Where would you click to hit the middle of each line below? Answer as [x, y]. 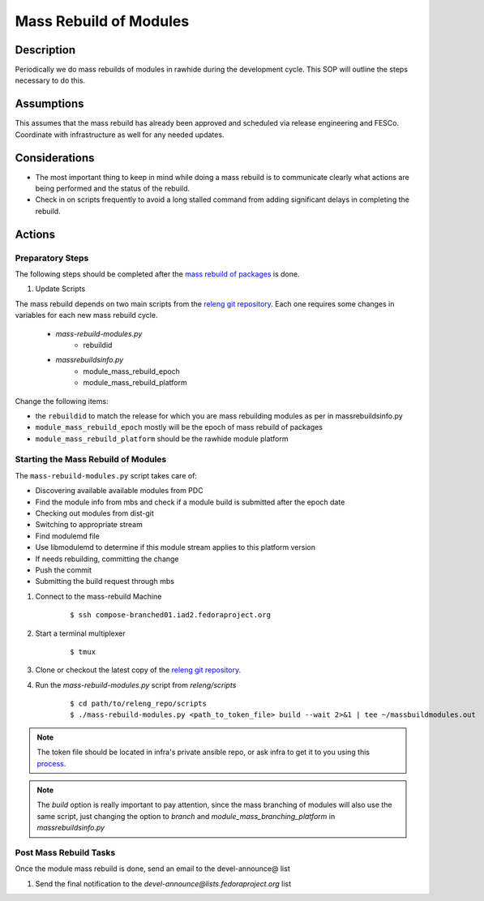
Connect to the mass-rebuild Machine [99, 596]
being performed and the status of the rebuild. [113, 189]
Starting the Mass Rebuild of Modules [91, 460]
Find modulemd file [68, 536]
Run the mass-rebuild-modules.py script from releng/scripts [136, 684]
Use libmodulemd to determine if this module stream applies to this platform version [176, 547]
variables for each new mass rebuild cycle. [86, 315]
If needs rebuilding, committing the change [107, 559]
